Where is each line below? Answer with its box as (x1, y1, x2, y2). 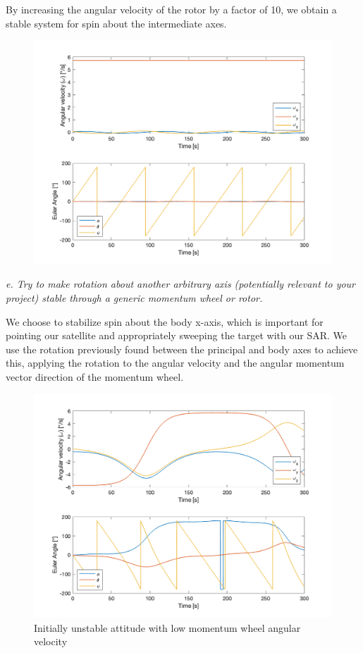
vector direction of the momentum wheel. (6, 369, 184, 384)
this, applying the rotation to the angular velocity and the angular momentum (6, 355, 345, 370)
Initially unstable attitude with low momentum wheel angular (34, 620, 301, 635)
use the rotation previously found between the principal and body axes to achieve (6, 341, 358, 356)
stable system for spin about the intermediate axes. (6, 16, 227, 30)
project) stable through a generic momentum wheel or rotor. (6, 290, 263, 305)
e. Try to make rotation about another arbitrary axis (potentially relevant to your (6, 276, 356, 291)
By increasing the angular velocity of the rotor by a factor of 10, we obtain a (6, 2, 337, 16)
